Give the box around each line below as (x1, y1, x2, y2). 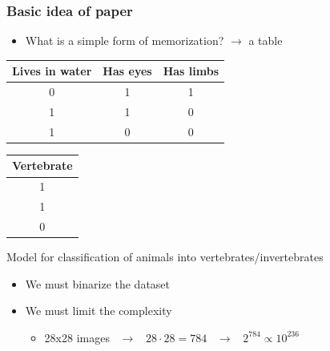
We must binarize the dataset (25, 275, 171, 292)
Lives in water (12, 63, 92, 79)
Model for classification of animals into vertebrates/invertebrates (6, 248, 324, 265)
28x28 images (44, 329, 110, 345)
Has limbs (163, 63, 219, 79)
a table (248, 32, 283, 49)
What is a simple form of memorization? (25, 32, 224, 49)
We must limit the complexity (25, 302, 172, 319)
